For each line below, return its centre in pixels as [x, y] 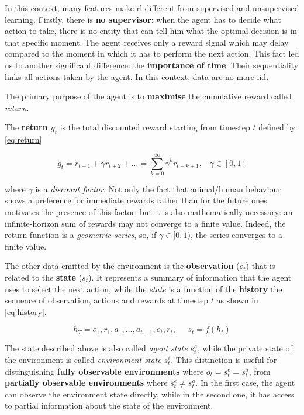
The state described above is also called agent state [96, 348]
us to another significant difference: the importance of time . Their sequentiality [152, 65]
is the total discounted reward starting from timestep [155, 127]
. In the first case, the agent [245, 383]
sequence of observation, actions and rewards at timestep [107, 300]
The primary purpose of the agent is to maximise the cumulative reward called [148, 96]
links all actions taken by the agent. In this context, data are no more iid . [137, 76]
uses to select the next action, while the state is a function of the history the [144, 288]
